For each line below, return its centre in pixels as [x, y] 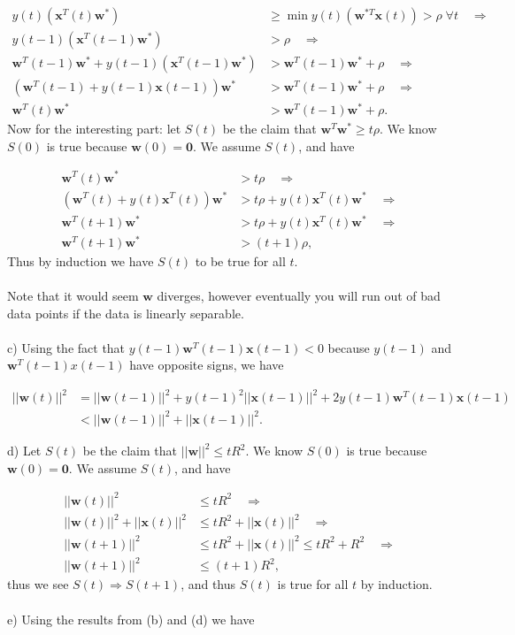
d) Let [24, 450]
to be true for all [240, 260]
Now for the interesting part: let [94, 129]
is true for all [313, 584]
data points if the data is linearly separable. [126, 313]
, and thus [208, 584]
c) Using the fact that [66, 347]
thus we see [38, 584]
